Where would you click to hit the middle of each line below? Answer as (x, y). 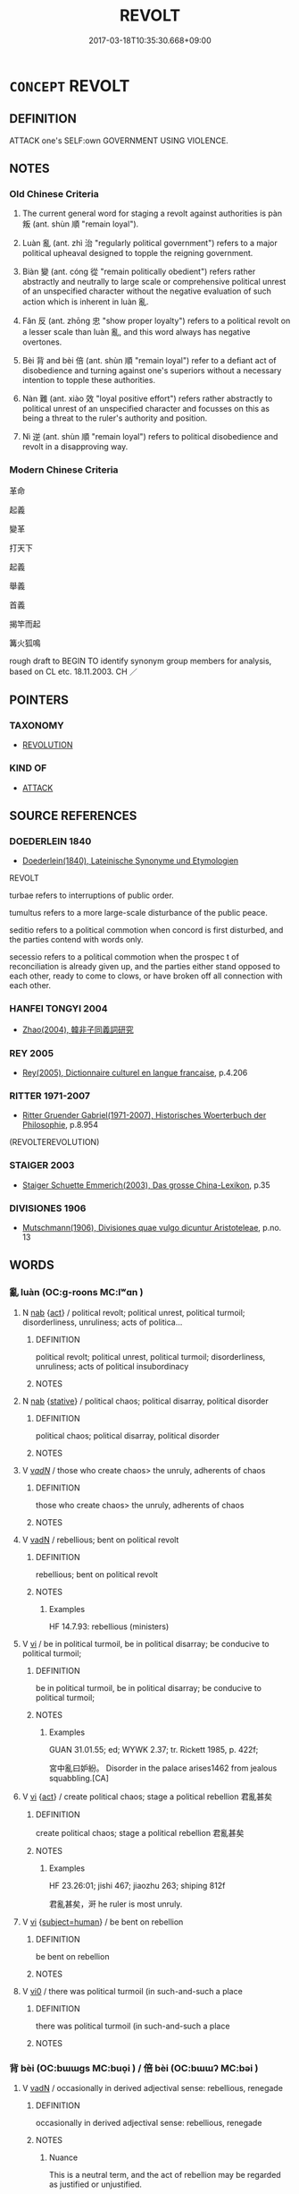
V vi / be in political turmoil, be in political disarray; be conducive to (145, 1643)
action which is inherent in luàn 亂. (85, 302)
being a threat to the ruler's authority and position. (115, 418)
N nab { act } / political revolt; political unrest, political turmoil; (133, 1312)
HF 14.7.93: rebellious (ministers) (109, 1626)
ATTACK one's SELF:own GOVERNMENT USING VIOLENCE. (119, 141)
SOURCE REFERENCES (73, 816)
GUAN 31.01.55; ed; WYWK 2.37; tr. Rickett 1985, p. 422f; (154, 1749)
